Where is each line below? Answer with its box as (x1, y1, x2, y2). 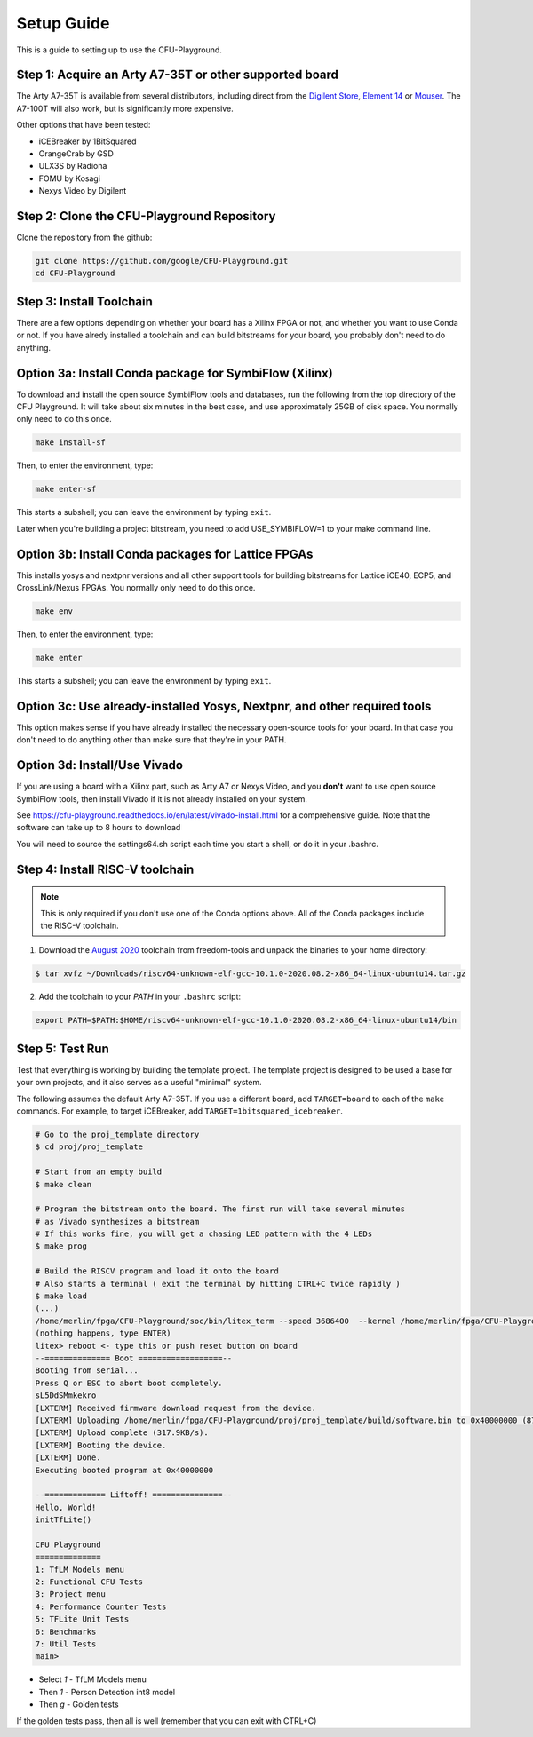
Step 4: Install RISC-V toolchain (16, 861, 195, 876)
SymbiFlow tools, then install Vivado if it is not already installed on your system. (16, 793, 308, 804)
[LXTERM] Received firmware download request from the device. (35, 1403, 317, 1413)
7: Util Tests (35, 1638, 97, 1649)
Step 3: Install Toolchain (16, 294, 153, 309)
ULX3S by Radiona (38, 161, 107, 171)
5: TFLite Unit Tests (35, 1614, 130, 1624)
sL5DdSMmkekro (35, 1391, 97, 1400)
